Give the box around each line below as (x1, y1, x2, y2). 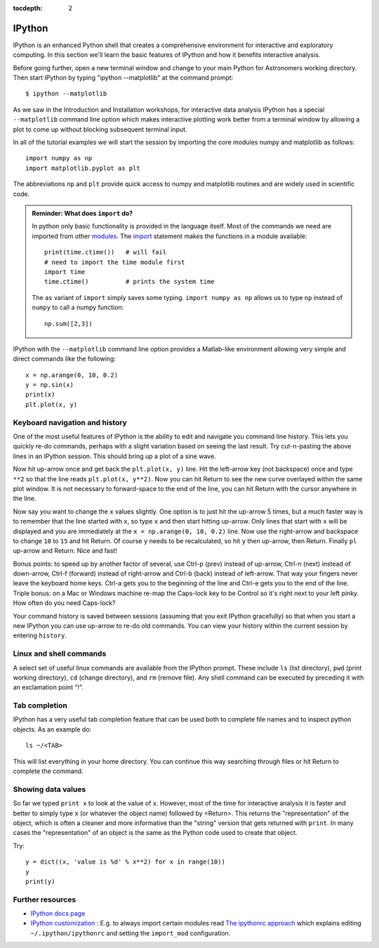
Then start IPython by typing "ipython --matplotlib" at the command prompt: (13, 74, 234, 82)
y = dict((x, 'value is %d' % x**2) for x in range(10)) (25, 858, 226, 866)
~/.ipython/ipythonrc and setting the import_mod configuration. (30, 928, 231, 937)
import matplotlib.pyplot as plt (25, 164, 140, 172)
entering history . (13, 631, 67, 639)
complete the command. (13, 767, 84, 776)
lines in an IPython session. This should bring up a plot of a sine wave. (13, 452, 217, 460)
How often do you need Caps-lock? (13, 599, 116, 607)
